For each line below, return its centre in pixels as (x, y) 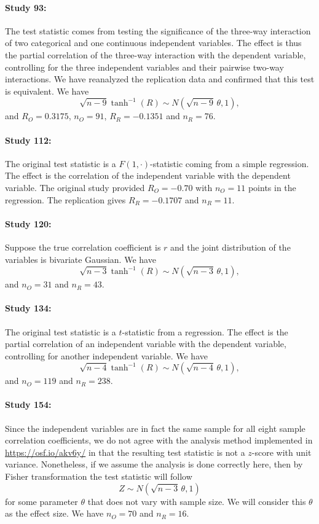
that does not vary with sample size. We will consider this (197, 501)
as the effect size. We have (54, 513)
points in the (272, 187)
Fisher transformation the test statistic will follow (99, 476)
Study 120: (28, 223)
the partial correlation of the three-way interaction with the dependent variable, (156, 54)
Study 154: (28, 405)
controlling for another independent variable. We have (106, 355)
